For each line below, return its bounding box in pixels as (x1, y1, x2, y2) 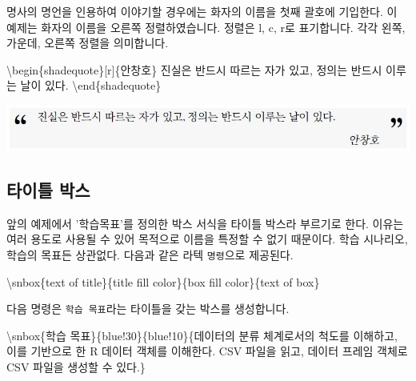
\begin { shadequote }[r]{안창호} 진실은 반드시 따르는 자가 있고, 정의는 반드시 (6, 61, 382, 78)
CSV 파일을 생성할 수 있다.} (6, 358, 146, 375)
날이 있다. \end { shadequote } (20, 77, 162, 94)
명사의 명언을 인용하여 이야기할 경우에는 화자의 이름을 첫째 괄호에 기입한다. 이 (6, 3, 398, 19)
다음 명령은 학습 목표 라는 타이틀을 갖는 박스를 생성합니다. (6, 300, 290, 317)
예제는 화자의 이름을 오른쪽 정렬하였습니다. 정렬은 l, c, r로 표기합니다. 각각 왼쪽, (6, 18, 406, 35)
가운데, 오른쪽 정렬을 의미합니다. (6, 34, 169, 51)
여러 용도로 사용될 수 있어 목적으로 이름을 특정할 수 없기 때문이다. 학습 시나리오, (6, 231, 408, 247)
